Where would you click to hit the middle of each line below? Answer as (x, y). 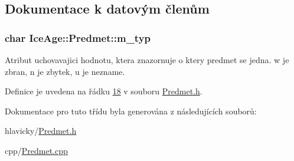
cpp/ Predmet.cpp (36, 150)
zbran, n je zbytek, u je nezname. (65, 71)
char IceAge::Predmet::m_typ (78, 37)
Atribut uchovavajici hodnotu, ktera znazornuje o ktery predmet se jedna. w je (147, 60)
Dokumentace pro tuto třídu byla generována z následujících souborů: (131, 111)
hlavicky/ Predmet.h (41, 131)
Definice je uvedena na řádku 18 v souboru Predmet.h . (104, 91)
